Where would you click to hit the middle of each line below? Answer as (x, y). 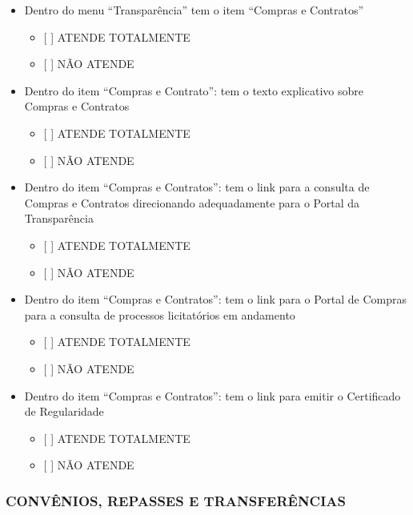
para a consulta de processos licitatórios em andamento (160, 314)
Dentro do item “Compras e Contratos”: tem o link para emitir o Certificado (213, 395)
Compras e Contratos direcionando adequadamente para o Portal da (192, 202)
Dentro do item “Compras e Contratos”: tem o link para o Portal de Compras (215, 299)
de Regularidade (64, 411)
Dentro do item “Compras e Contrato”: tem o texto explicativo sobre (194, 90)
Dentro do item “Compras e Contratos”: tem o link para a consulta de (197, 187)
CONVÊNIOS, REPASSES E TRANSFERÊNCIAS (176, 500)
